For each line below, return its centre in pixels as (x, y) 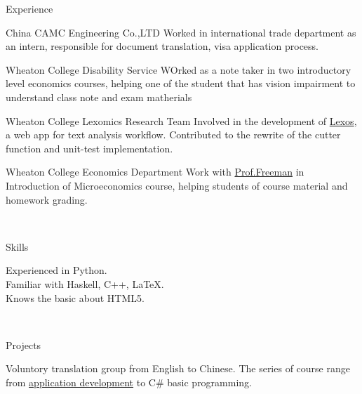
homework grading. (47, 199)
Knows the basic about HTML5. (75, 297)
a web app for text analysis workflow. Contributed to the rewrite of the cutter (173, 134)
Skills (17, 246)
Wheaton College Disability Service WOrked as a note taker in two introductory (179, 69)
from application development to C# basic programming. (129, 382)
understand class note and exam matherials (99, 97)
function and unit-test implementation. (89, 148)
